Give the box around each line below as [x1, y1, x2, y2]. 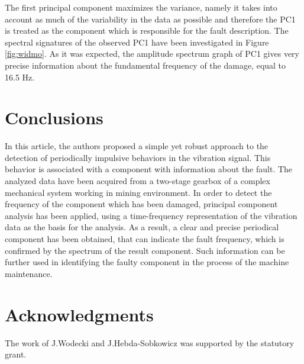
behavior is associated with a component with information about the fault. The [5, 163, 293, 175]
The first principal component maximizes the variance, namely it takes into [5, 1, 277, 13]
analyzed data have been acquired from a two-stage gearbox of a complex [5, 175, 270, 187]
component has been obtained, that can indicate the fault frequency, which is [5, 233, 284, 245]
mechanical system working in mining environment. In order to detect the [5, 186, 272, 198]
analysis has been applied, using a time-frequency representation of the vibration [5, 209, 297, 221]
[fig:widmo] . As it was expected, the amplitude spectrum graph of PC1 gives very [5, 47, 299, 60]
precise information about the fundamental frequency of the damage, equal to [5, 59, 286, 71]
